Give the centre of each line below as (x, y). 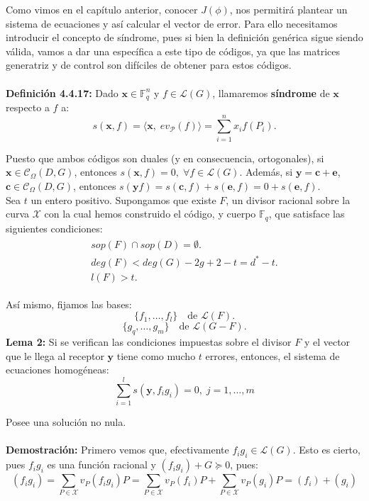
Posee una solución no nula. (66, 422)
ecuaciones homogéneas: (57, 370)
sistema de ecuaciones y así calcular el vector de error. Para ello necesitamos (172, 23)
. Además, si (266, 172)
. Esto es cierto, (326, 450)
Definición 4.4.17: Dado (62, 92)
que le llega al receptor (55, 355)
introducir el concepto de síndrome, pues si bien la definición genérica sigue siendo (184, 37)
